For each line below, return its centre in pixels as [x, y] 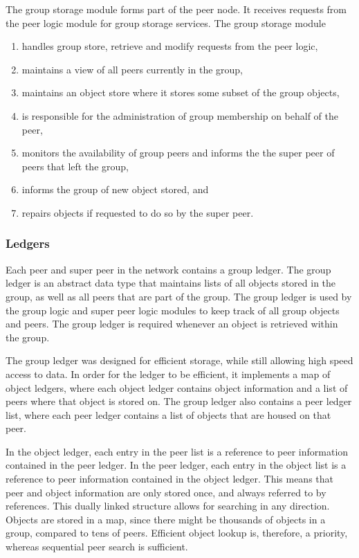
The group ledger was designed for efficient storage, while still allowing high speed [179, 360]
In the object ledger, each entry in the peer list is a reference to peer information [177, 451]
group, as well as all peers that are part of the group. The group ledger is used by [179, 296]
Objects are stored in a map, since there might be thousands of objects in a [166, 519]
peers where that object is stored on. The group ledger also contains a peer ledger [179, 401]
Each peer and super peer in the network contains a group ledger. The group [168, 269]
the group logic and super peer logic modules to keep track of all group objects [173, 310]
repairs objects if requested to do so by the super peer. [138, 212]
